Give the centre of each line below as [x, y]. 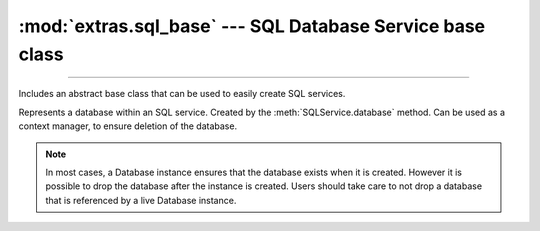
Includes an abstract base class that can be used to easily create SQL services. [182, 94]
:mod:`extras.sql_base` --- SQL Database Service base [252, 26]
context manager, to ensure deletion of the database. [128, 126]
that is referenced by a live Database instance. [141, 200]
